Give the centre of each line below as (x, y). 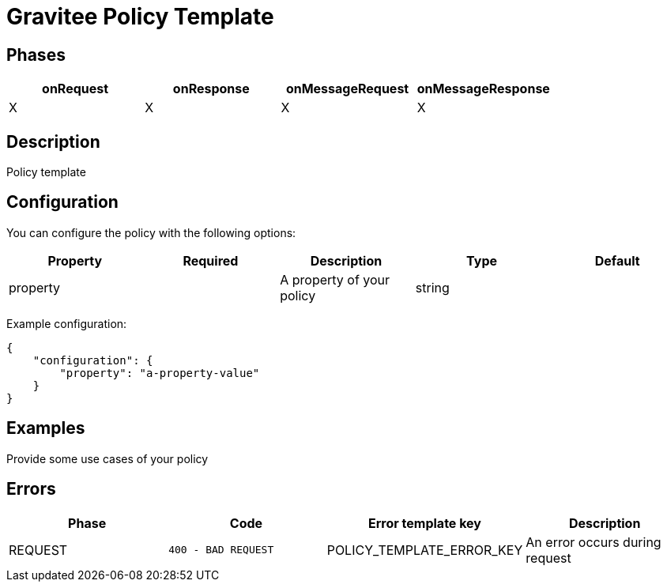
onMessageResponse (483, 89)
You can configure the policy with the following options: (151, 232)
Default (617, 260)
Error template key (425, 523)
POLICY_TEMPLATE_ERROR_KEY (425, 550)
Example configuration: (67, 323)
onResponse (211, 89)
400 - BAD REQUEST (221, 550)
